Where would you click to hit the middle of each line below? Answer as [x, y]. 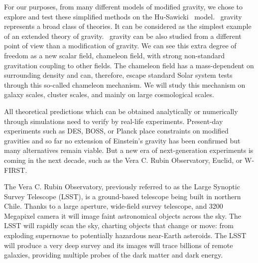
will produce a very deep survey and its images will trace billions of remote [119, 245]
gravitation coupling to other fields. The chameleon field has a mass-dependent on [129, 65]
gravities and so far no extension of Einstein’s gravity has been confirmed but [122, 140]
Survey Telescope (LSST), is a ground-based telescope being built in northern [123, 196]
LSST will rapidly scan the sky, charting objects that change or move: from [119, 225]
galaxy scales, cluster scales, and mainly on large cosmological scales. [109, 94]
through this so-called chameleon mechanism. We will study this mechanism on [125, 84]
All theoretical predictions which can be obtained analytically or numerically [121, 111]
